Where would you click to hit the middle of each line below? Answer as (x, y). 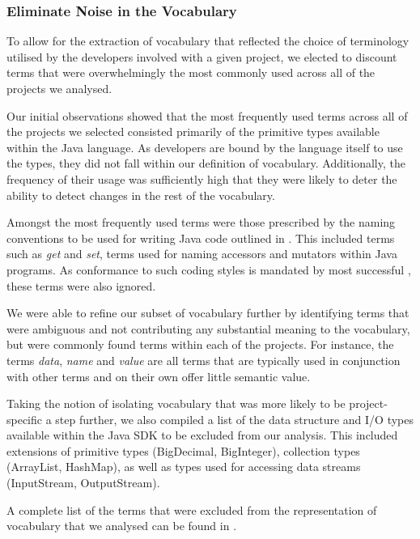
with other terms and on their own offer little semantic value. (159, 376)
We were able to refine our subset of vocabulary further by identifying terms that (208, 313)
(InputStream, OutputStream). (83, 483)
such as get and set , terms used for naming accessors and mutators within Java (202, 254)
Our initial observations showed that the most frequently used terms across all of (207, 115)
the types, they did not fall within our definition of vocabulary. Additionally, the (206, 163)
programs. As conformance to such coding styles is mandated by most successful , (209, 269)
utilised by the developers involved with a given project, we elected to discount (202, 56)
